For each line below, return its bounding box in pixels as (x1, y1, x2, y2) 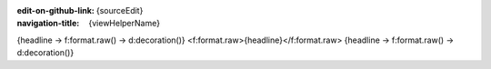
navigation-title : (16, 18, 80, 29)
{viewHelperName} (88, 18, 161, 29)
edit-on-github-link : (16, 5, 95, 15)
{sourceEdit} (95, 5, 144, 15)
